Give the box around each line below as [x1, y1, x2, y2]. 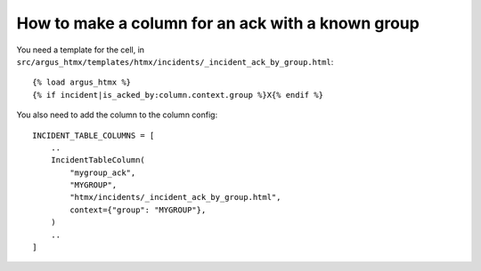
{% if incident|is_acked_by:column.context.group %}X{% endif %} [32, 90, 324, 100]
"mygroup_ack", [69, 167, 136, 178]
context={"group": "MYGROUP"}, [69, 204, 207, 215]
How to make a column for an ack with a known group [16, 13, 420, 33]
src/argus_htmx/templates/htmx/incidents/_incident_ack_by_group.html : [16, 56, 334, 67]
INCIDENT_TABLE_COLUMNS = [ [32, 130, 155, 140]
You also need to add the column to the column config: [16, 109, 218, 120]
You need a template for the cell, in [16, 44, 145, 55]
